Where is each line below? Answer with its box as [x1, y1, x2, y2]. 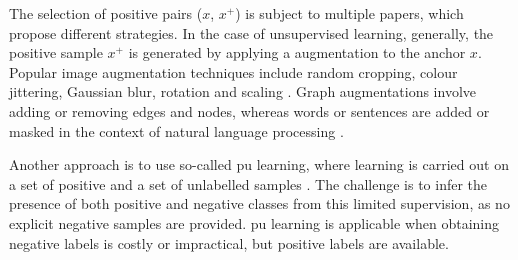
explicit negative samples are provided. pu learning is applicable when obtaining [9, 212, 500, 233]
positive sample [9, 42, 103, 63]
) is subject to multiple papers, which [235, 3, 464, 23]
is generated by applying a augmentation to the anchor [128, 42, 466, 63]
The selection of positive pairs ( [9, 3, 203, 23]
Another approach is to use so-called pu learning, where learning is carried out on [9, 154, 509, 175]
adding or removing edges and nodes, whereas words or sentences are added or [9, 100, 490, 121]
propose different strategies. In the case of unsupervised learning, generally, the [9, 22, 494, 43]
